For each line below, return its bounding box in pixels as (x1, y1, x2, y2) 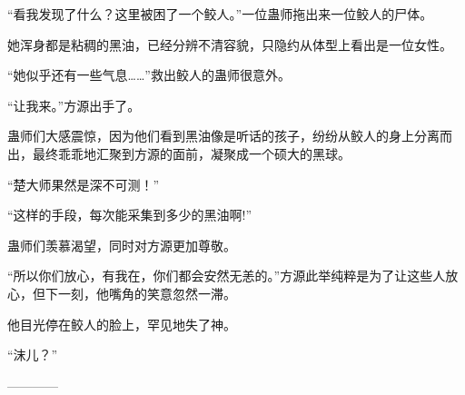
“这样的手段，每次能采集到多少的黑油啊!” (7, 205, 252, 224)
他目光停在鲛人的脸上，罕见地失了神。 (7, 314, 236, 333)
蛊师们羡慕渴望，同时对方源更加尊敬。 (7, 235, 236, 254)
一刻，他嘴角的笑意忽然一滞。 (57, 283, 236, 302)
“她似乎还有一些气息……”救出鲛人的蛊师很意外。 (7, 65, 291, 84)
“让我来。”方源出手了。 (7, 95, 141, 114)
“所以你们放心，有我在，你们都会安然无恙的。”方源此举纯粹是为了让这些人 (7, 266, 446, 285)
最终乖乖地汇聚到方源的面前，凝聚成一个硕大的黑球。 (32, 143, 351, 163)
